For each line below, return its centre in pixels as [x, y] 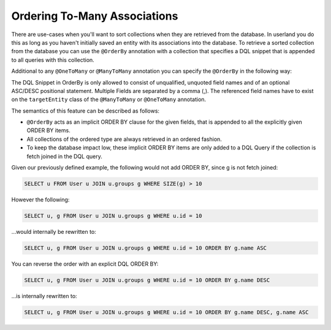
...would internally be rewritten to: [54, 231]
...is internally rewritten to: [44, 296]
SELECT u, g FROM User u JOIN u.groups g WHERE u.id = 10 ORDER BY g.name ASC [145, 248]
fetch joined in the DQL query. [64, 156]
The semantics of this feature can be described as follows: [85, 111]
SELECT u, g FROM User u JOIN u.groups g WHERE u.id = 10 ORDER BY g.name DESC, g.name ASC [166, 312]
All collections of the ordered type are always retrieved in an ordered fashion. [124, 139]
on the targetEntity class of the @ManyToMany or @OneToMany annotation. [109, 99]
